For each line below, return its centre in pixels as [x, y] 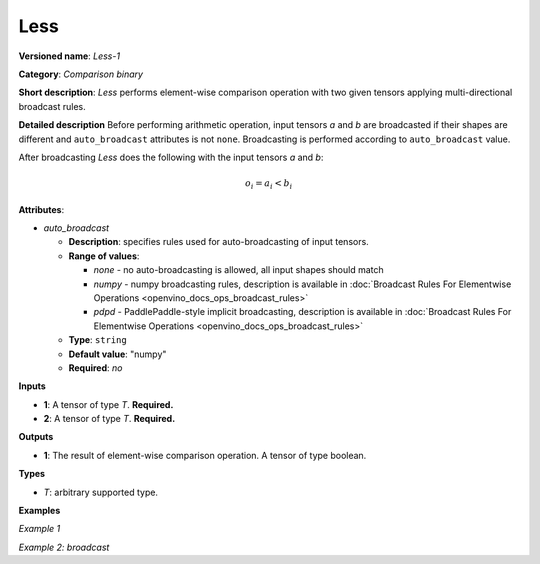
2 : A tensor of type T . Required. [109, 419]
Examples [39, 511]
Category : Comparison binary [81, 74]
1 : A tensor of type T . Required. [108, 404]
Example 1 [39, 529]
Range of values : [104, 256]
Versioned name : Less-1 [69, 56]
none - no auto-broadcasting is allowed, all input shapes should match [238, 270]
